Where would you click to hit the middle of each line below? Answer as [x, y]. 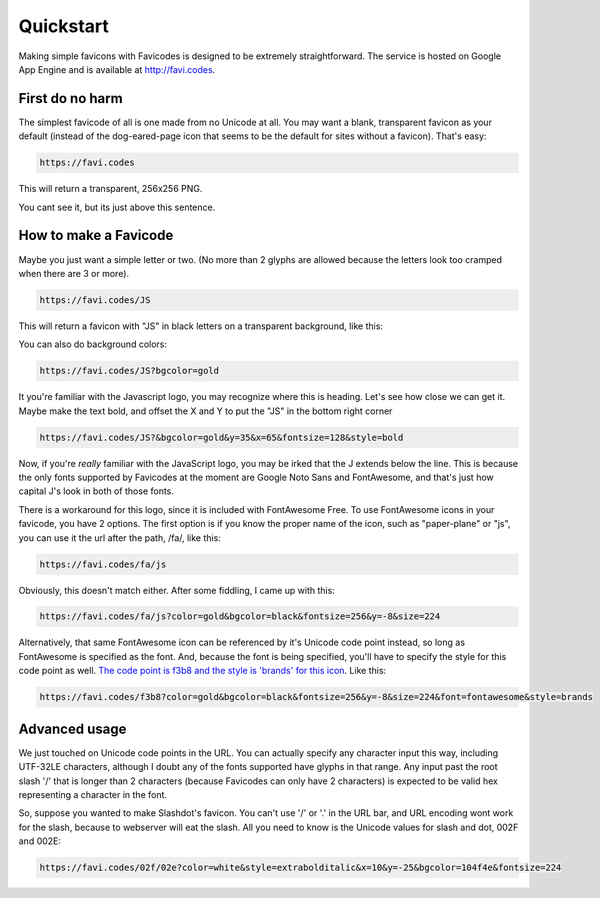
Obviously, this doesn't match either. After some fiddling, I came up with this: [176, 590]
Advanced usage [72, 728]
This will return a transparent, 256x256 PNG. [110, 189]
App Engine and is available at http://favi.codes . [117, 69]
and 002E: [40, 841]
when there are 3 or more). [74, 273]
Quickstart [64, 26]
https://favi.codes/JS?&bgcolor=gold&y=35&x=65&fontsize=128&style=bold [221, 437]
